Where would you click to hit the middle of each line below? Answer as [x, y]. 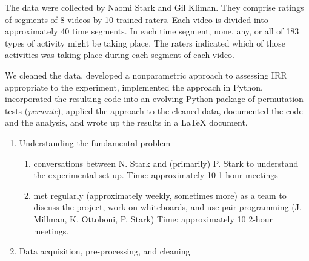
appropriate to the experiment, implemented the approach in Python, [134, 87]
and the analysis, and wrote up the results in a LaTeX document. [126, 122]
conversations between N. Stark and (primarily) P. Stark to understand [166, 163]
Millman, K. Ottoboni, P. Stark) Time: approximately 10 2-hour [153, 218]
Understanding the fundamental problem [95, 142]
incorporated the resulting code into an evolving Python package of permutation [154, 99]
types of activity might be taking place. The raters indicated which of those [145, 43]
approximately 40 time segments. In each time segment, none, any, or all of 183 [152, 31]
